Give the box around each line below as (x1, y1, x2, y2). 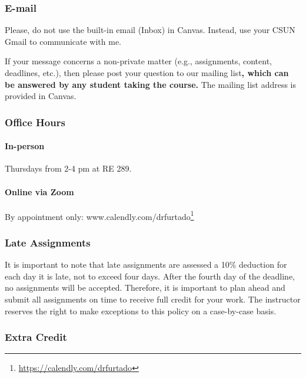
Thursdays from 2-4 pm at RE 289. (5, 162, 132, 175)
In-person (5, 140, 45, 152)
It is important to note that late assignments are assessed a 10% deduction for (5, 258, 287, 271)
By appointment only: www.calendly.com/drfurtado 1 (5, 208, 194, 222)
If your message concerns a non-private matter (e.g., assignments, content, (5, 55, 272, 67)
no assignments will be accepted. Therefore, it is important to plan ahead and (5, 281, 285, 294)
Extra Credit (5, 330, 67, 344)
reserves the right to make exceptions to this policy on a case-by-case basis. (5, 304, 277, 317)
